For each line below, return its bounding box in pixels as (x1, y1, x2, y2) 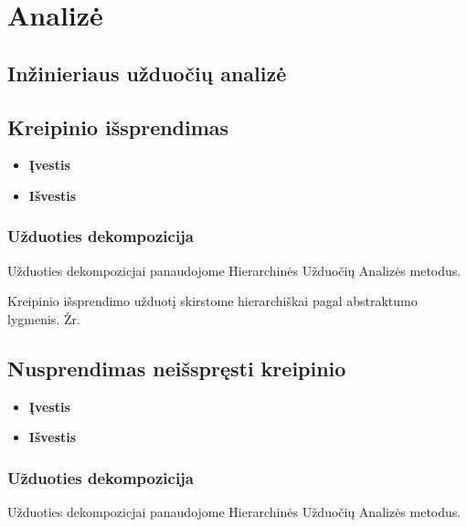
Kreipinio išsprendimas (7, 112, 229, 141)
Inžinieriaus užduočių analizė (7, 58, 287, 87)
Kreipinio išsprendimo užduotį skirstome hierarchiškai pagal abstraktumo (7, 291, 418, 311)
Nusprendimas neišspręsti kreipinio (7, 353, 346, 382)
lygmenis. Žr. (7, 309, 80, 328)
